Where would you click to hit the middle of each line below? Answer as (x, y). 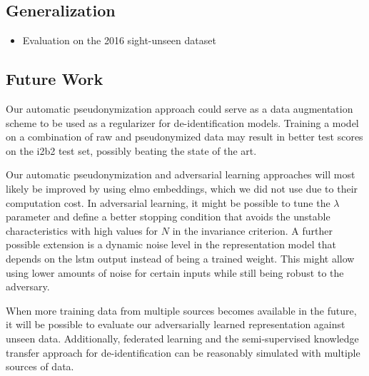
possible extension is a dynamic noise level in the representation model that (171, 244)
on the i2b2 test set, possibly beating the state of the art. (131, 150)
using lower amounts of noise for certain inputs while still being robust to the (175, 272)
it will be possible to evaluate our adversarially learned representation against (176, 324)
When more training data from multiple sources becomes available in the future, (181, 310)
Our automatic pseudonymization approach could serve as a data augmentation (180, 108)
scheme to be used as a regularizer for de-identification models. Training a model (182, 122)
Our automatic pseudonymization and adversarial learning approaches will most (181, 174)
